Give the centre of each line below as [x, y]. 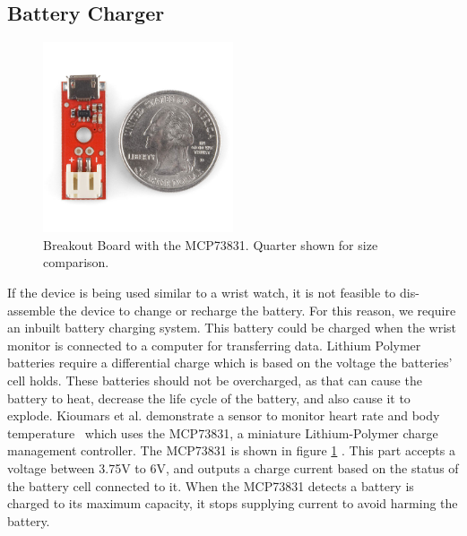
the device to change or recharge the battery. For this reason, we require [258, 310]
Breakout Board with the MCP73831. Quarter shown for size [211, 244]
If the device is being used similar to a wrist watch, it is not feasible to [202, 292]
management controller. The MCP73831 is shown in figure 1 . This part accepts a [231, 450]
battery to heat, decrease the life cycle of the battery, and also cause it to [209, 398]
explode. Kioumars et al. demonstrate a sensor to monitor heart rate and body [224, 415]
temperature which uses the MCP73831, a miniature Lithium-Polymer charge [223, 432]
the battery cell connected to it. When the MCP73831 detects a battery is [211, 485]
